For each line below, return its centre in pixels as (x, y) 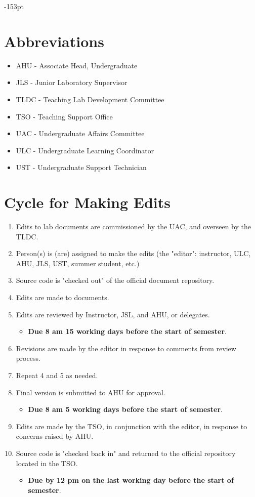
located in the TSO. (47, 463)
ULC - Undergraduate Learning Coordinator (85, 150)
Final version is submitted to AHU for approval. (91, 392)
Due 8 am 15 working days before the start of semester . (127, 331)
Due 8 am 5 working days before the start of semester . (125, 409)
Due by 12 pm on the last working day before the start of (131, 480)
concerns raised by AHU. (55, 436)
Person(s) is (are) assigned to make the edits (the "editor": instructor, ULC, (133, 253)
